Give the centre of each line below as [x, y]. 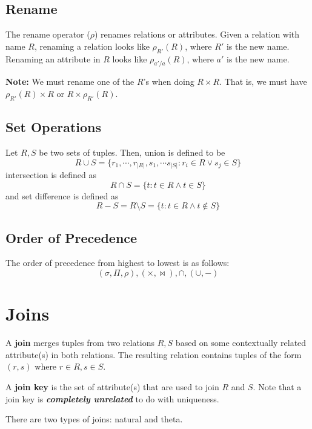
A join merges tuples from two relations [80, 343]
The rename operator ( [48, 34]
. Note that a [277, 386]
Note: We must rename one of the [70, 81]
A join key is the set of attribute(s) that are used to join [112, 386]
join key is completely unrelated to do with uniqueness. [112, 398]
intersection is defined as [51, 175]
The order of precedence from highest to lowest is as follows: [118, 263]
